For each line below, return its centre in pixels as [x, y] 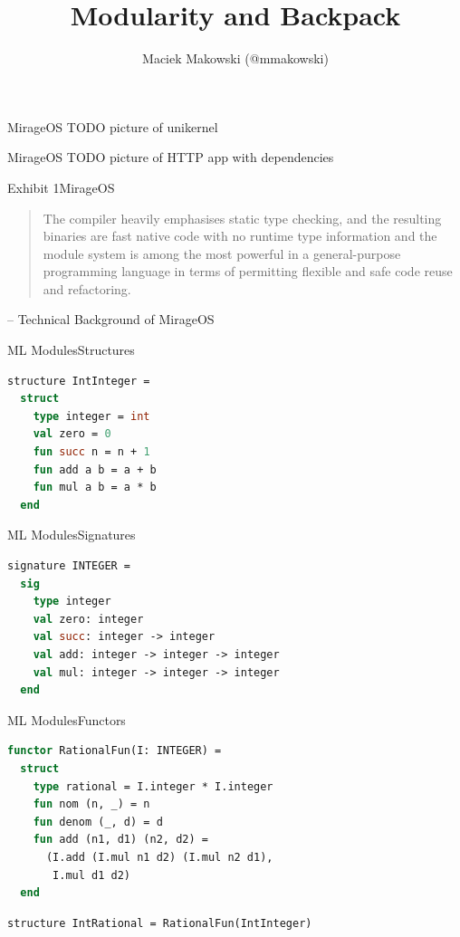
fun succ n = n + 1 [91, 452]
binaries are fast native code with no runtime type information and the [240, 236]
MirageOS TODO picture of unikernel [113, 126]
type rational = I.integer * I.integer [153, 786]
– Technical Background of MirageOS [111, 319]
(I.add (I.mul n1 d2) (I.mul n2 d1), [159, 857]
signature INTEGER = [69, 566]
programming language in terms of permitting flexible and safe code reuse [248, 271]
